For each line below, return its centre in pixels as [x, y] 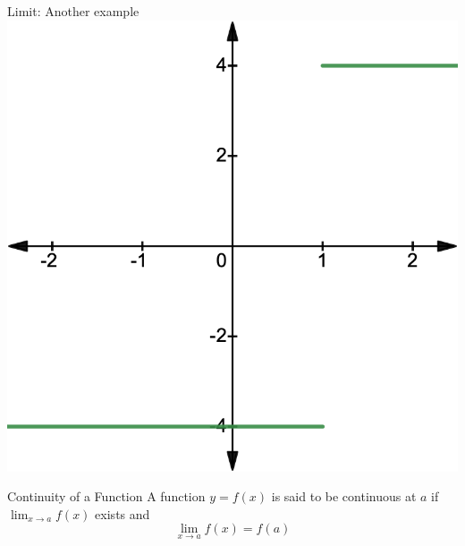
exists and [123, 513]
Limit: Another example [73, 11]
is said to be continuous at [344, 496]
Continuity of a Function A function [106, 496]
